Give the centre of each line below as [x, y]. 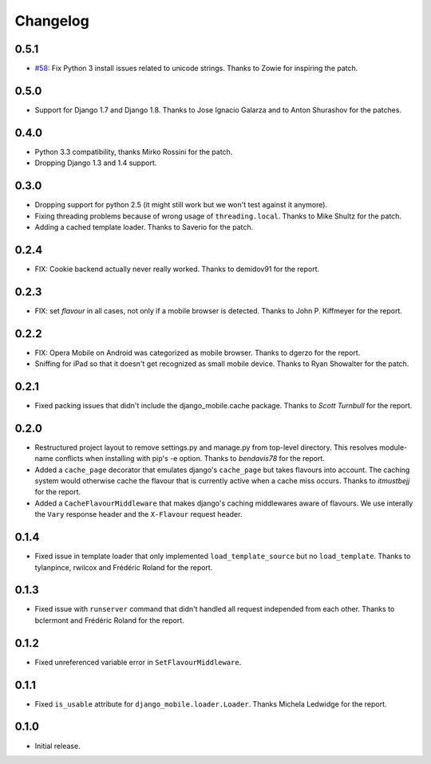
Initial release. [57, 746]
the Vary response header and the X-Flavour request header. [138, 514]
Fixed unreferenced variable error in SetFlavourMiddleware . [138, 662]
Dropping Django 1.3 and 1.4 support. [96, 163]
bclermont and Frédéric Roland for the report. [110, 620]
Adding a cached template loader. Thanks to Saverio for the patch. [144, 226]
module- [393, 447]
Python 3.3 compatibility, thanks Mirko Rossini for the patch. [134, 152]
